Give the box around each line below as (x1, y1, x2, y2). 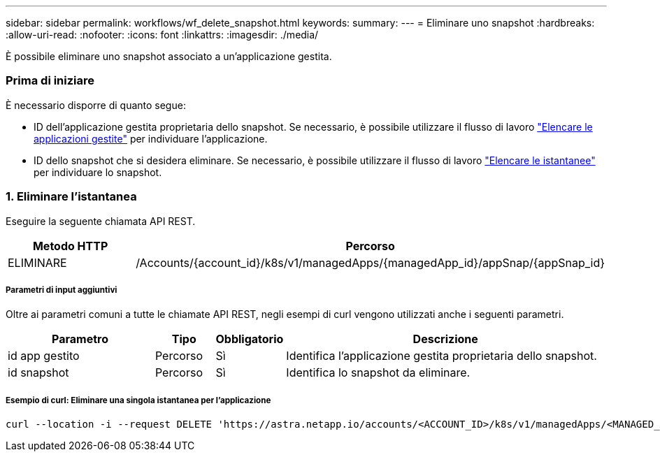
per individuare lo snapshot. (34, 166, 162, 178)
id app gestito (8, 349, 80, 363)
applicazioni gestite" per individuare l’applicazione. (34, 132, 268, 145)
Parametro (51, 332, 108, 347)
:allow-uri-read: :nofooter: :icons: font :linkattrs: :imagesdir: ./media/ (6, 29, 319, 41)
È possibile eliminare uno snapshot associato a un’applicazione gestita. (6, 50, 332, 62)
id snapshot (8, 365, 69, 380)
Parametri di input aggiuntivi (6, 284, 117, 295)
